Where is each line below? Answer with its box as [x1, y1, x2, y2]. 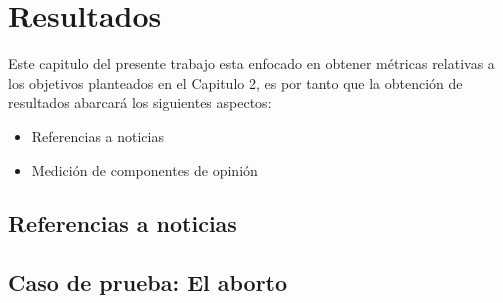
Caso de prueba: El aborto [8, 267, 288, 298]
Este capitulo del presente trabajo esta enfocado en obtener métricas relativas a [8, 53, 495, 74]
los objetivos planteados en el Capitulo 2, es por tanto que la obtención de [8, 72, 463, 93]
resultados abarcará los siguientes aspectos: [8, 92, 272, 113]
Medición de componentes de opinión [31, 159, 258, 180]
